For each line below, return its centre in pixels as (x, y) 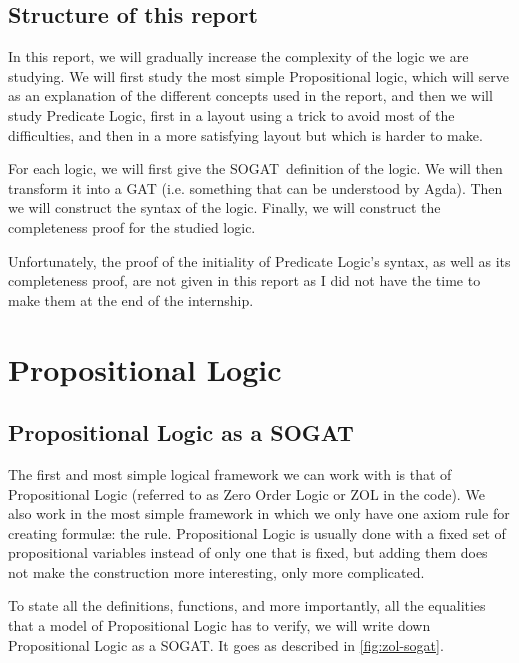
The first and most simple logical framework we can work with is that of (230, 473)
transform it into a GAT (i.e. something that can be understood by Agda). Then (255, 187)
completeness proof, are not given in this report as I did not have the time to (244, 280)
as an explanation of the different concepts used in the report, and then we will (250, 95)
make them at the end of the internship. (131, 299)
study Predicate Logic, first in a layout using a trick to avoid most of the (231, 114)
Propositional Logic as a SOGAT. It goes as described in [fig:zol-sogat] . (226, 644)
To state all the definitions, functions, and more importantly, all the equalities (247, 605)
